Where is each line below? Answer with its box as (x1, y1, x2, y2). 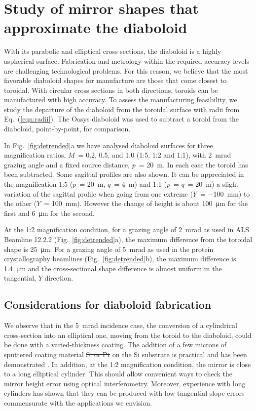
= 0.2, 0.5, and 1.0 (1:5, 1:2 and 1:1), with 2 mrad (78, 150, 231, 160)
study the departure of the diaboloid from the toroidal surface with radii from (4, 104, 240, 114)
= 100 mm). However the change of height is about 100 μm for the (44, 198, 248, 208)
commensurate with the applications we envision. (4, 397, 152, 408)
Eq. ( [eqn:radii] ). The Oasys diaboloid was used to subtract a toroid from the (4, 114, 239, 124)
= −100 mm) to (200, 188, 250, 199)
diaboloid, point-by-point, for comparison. (4, 123, 131, 134)
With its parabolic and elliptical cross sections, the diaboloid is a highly (4, 46, 221, 56)
